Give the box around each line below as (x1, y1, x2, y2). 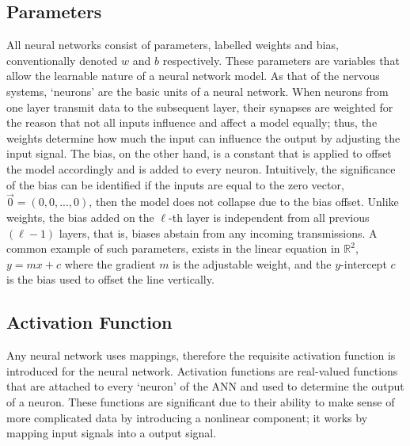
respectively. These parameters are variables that (162, 51, 400, 68)
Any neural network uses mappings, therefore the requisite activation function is (6, 347, 396, 364)
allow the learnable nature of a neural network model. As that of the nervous (6, 67, 380, 84)
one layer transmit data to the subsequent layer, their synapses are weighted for (6, 98, 393, 115)
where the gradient (64, 255, 156, 272)
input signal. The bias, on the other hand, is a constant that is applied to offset (6, 145, 392, 162)
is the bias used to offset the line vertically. (6, 271, 214, 288)
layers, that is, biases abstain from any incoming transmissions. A (59, 224, 378, 241)
